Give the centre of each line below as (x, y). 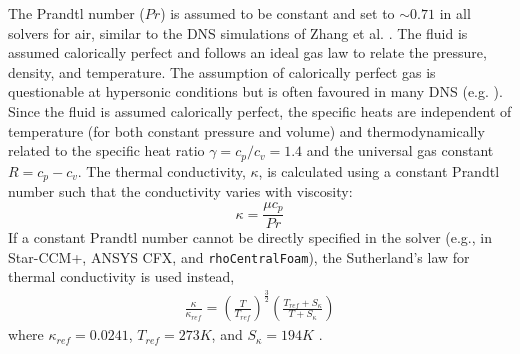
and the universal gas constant (400, 150)
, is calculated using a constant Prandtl (379, 170)
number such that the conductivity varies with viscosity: (180, 191)
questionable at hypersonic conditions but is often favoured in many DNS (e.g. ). (255, 91)
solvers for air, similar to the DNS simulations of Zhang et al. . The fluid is (238, 32)
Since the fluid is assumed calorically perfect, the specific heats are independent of (260, 110)
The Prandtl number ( (76, 13)
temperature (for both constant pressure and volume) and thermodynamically (246, 130)
